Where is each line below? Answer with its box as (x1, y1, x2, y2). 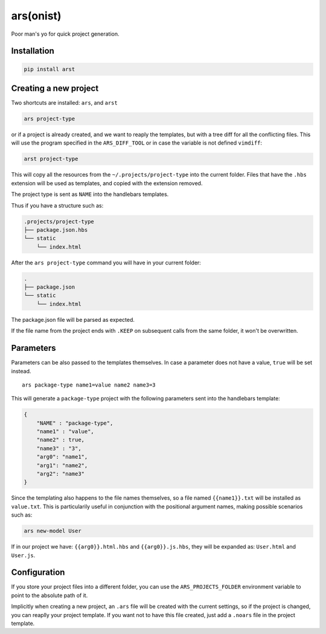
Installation (11, 46, 54, 56)
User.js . (11, 551, 36, 559)
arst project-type (24, 155, 78, 163)
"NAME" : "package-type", (36, 419, 113, 426)
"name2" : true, (36, 436, 85, 443)
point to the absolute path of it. (11, 592, 88, 599)
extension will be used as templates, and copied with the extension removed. (11, 179, 203, 187)
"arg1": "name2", (36, 462, 88, 469)
